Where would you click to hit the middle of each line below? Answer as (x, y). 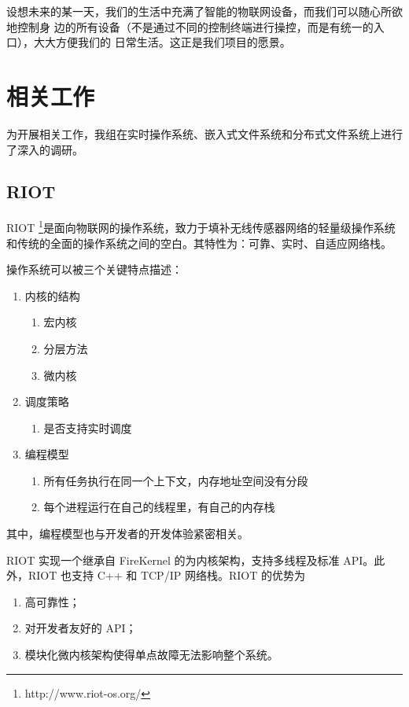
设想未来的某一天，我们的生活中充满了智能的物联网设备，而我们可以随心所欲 (204, 11)
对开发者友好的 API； (81, 628)
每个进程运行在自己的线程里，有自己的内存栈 (159, 507)
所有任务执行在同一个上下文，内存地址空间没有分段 (176, 480)
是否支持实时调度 (88, 427)
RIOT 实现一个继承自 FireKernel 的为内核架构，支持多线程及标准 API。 (190, 560)
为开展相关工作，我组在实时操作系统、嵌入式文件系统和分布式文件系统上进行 (204, 133)
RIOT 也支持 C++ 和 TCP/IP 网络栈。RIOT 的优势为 (166, 575)
